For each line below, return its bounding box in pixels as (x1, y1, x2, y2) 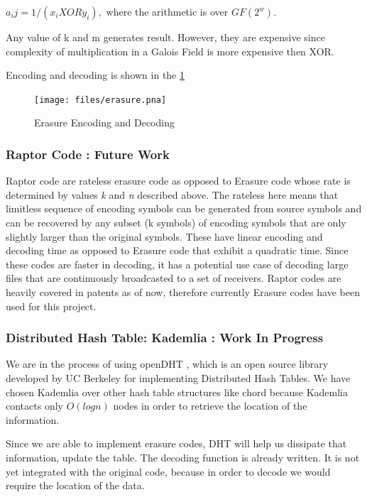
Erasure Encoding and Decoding (34, 115, 175, 130)
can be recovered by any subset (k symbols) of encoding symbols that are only (6, 215, 346, 230)
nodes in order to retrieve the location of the (113, 398, 307, 413)
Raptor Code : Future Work (6, 145, 170, 163)
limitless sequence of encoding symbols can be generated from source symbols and (6, 201, 362, 216)
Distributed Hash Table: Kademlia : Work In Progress (6, 329, 324, 346)
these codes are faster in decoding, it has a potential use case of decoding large (6, 256, 349, 271)
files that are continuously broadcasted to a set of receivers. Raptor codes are (6, 271, 341, 285)
